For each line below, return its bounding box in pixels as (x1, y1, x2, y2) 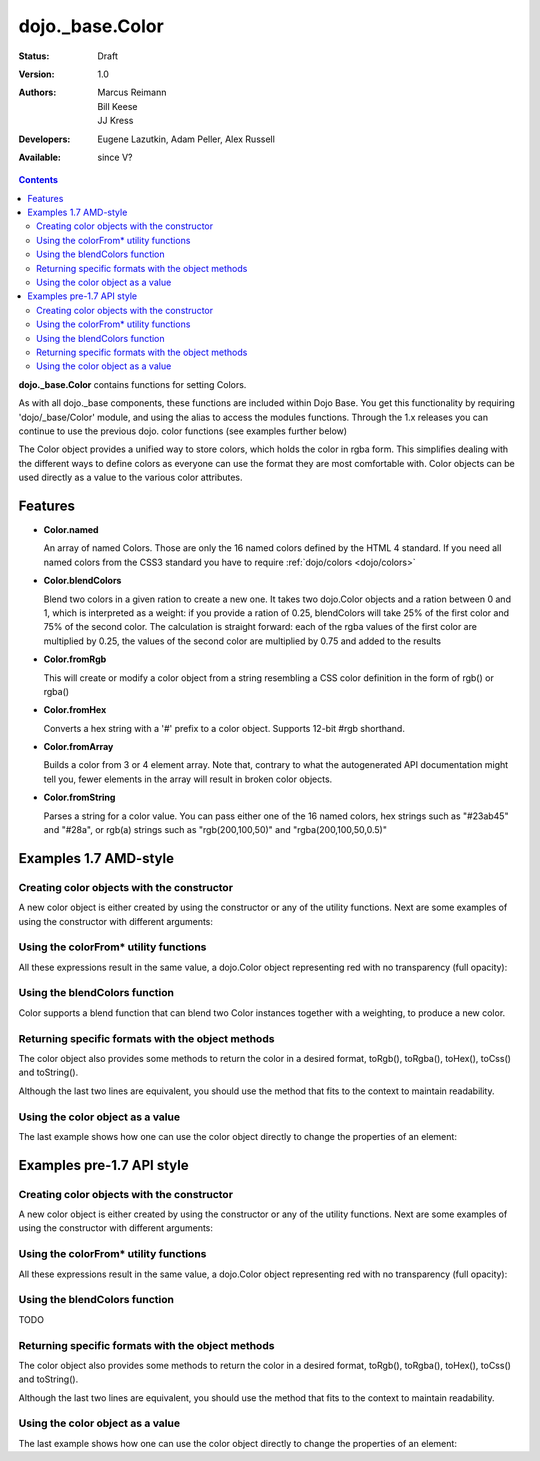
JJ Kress (97, 115, 134, 127)
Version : (18, 68, 55, 80)
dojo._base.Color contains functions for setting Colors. (18, 378, 247, 390)
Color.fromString (43, 791, 116, 804)
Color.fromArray (43, 741, 114, 753)
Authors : (18, 86, 57, 99)
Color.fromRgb (43, 653, 107, 665)
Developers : (18, 133, 71, 145)
